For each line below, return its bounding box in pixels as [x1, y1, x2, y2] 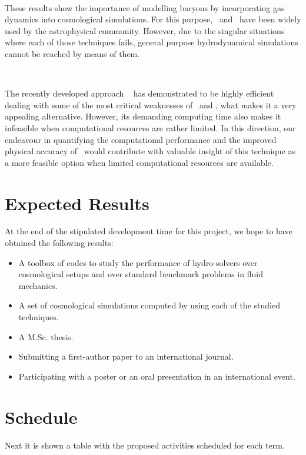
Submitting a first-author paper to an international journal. [18, 350, 234, 363]
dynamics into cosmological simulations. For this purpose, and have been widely [5, 13, 301, 25]
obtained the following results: [5, 237, 114, 249]
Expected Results [5, 191, 149, 215]
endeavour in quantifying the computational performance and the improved [5, 133, 277, 145]
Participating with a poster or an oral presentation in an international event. [18, 370, 295, 382]
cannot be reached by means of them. [5, 47, 140, 59]
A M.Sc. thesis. [18, 330, 74, 343]
